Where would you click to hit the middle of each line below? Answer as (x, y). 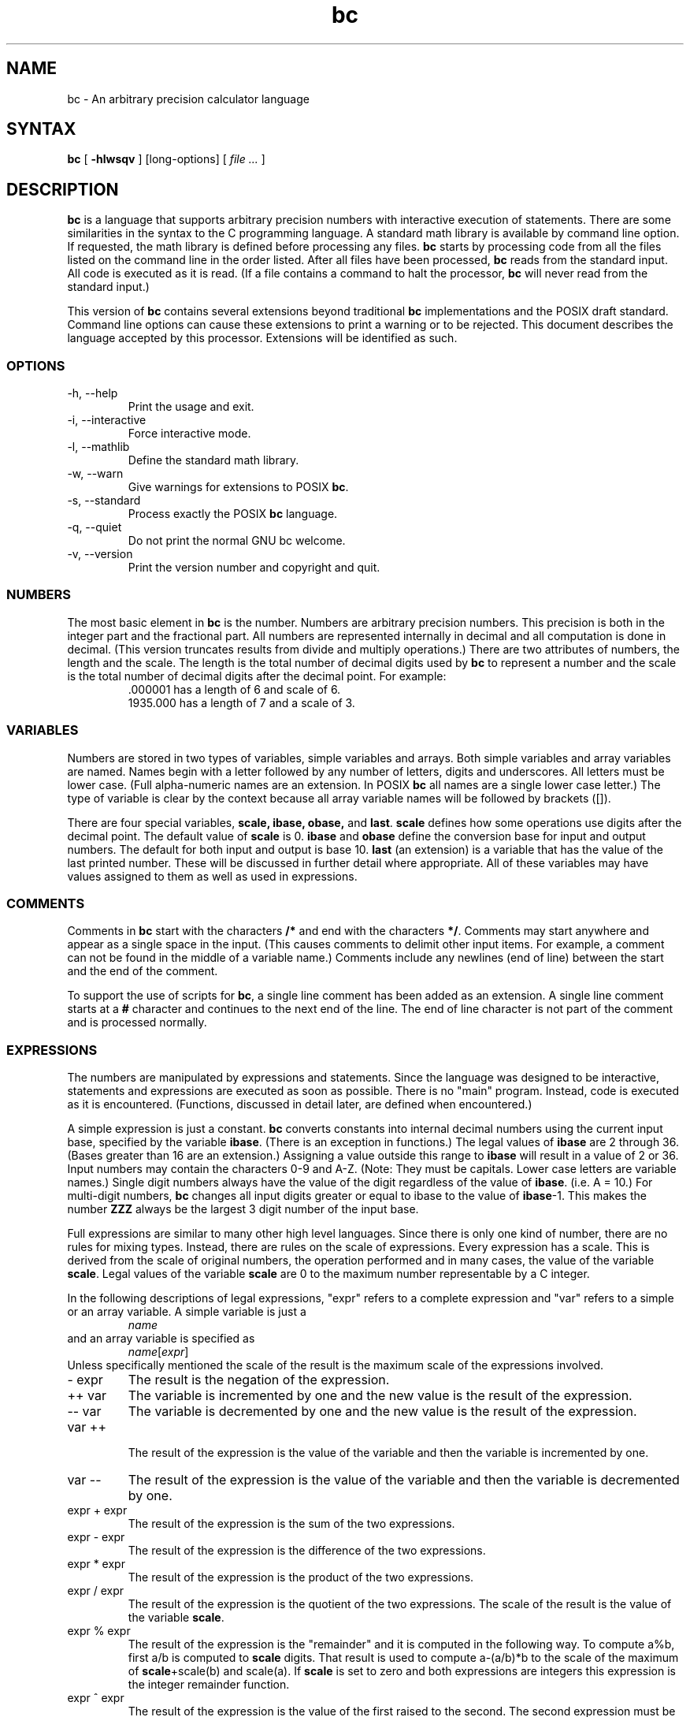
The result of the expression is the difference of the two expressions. (307, 1551)
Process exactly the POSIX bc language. (233, 514)
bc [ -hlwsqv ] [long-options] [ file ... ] (166, 159)
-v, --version (100, 554)
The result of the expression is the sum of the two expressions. (291, 1524)
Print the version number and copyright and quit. (254, 568)
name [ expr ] (158, 1352)
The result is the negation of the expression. (259, 1380)
